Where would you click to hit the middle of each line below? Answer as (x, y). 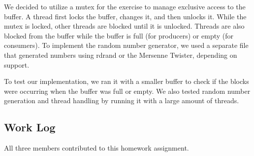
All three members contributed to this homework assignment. (96, 148)
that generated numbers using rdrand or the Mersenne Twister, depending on (121, 55)
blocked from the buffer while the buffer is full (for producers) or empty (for (119, 35)
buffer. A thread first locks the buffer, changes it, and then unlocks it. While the (125, 16)
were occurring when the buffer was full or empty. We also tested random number (127, 91)
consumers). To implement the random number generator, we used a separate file (126, 45)
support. (17, 64)
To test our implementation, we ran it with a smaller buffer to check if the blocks (127, 81)
